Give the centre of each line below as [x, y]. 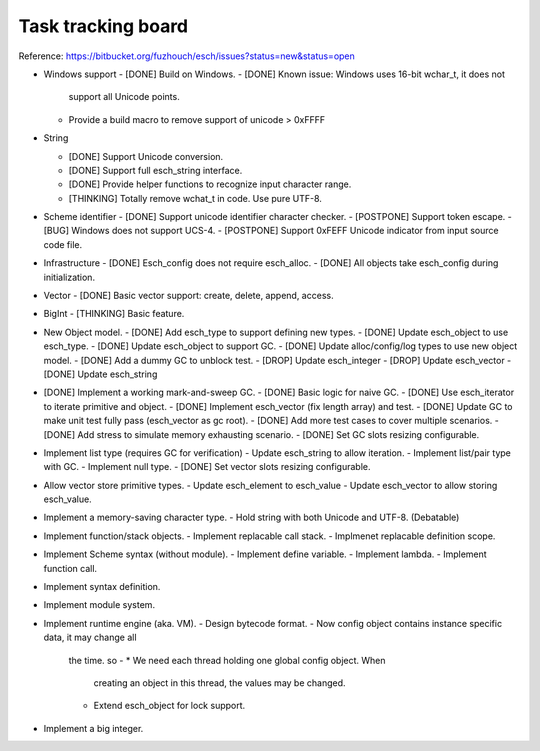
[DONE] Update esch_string [100, 374]
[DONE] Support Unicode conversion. [146, 156]
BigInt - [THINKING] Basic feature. [114, 314]
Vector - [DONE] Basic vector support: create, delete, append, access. [188, 296]
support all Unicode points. [124, 97]
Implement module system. [99, 605]
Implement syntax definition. [102, 587]
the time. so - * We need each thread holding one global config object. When [227, 660]
